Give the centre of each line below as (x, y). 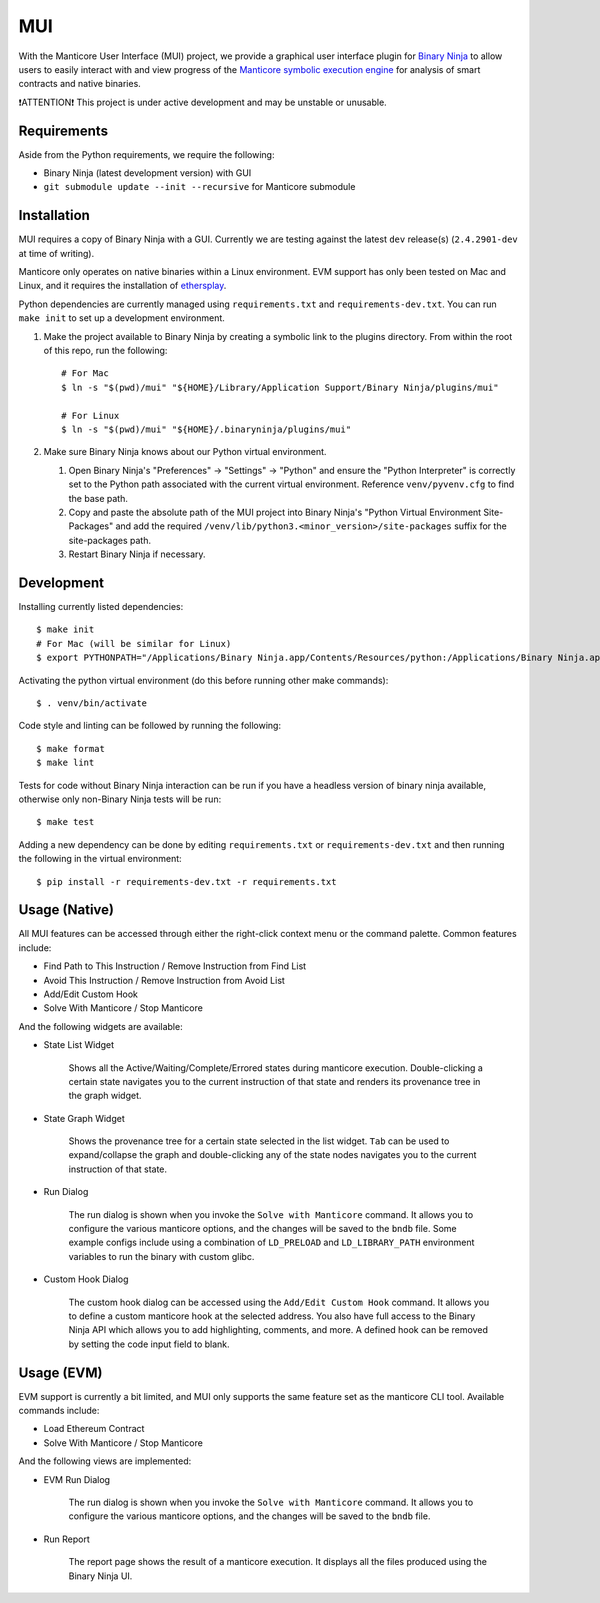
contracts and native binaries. (80, 84)
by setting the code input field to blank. (149, 1344)
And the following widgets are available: (101, 1026)
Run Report (66, 1539)
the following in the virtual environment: (100, 859)
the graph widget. (105, 1096)
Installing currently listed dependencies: (101, 607)
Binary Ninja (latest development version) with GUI (147, 173)
